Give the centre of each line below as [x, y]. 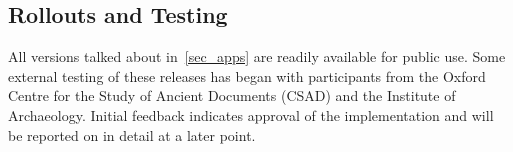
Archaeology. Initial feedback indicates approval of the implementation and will [251, 114]
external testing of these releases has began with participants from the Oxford [247, 75]
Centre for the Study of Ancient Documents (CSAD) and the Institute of [232, 95]
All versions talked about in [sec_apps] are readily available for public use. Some [257, 56]
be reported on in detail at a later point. [132, 134]
